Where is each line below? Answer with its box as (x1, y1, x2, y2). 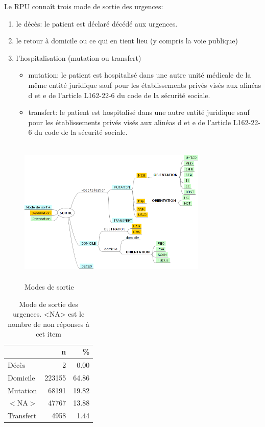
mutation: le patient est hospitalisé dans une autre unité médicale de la (28, 69, 251, 80)
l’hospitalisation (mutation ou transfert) (16, 52, 141, 63)
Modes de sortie (25, 281, 74, 292)
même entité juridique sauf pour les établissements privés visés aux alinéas (28, 79, 261, 90)
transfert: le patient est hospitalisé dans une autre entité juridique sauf (28, 107, 250, 117)
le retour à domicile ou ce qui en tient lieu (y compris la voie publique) (16, 35, 238, 46)
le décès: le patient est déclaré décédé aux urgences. (16, 18, 178, 29)
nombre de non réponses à (8, 318, 89, 329)
